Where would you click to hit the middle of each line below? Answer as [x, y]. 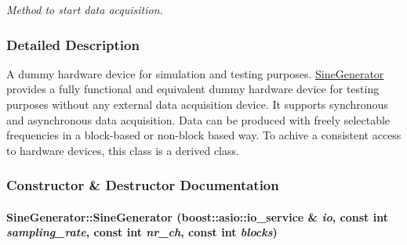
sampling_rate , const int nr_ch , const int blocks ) [142, 232]
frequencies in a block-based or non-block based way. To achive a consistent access [204, 135]
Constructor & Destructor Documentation [143, 185]
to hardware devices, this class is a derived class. [123, 150]
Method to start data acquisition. [85, 9]
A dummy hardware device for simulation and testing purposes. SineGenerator [195, 73]
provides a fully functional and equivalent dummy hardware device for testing [193, 89]
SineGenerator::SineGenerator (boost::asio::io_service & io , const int [197, 216]
